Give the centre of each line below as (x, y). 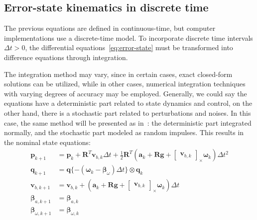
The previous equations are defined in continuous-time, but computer (110, 28)
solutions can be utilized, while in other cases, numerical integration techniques (125, 84)
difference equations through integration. (66, 57)
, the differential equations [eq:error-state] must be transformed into (129, 47)
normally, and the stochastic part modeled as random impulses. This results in (124, 132)
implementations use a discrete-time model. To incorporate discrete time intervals (128, 37)
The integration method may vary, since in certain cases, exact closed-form (118, 74)
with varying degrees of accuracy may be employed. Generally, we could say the (126, 93)
